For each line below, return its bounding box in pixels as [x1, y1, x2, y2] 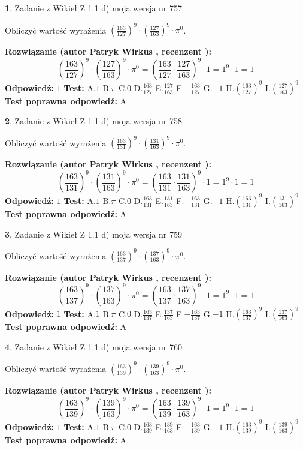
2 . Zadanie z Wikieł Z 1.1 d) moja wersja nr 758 [5, 115, 183, 127]
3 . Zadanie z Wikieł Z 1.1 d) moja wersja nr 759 [5, 227, 183, 240]
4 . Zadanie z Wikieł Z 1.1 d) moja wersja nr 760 [5, 340, 183, 353]
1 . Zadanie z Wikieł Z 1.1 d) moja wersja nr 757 [5, 2, 183, 14]
